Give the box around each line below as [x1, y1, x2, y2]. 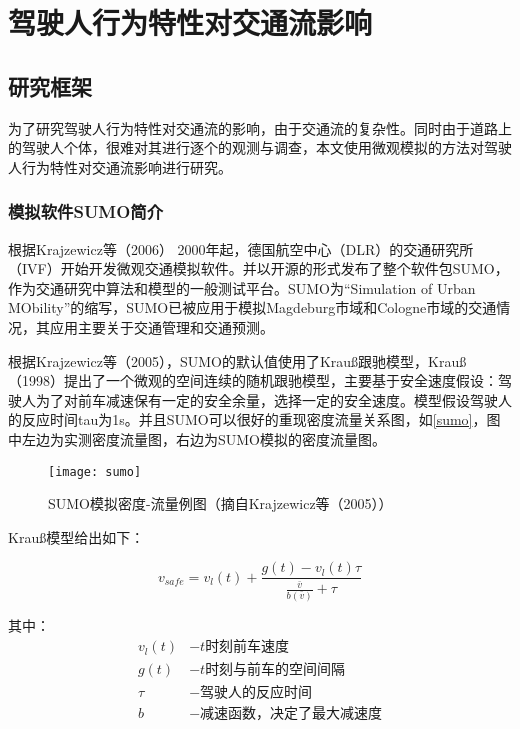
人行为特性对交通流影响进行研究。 [8, 156, 232, 177]
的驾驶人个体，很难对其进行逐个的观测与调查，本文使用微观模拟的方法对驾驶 [8, 137, 512, 158]
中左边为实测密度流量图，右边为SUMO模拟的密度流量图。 [8, 428, 387, 449]
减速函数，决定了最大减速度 [200, 707, 383, 722]
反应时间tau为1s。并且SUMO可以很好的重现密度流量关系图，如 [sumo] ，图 [21, 409, 501, 430]
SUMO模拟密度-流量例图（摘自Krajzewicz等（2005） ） [48, 493, 393, 514]
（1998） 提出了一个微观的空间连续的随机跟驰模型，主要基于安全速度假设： [8, 370, 498, 391]
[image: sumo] [48, 464, 142, 479]
